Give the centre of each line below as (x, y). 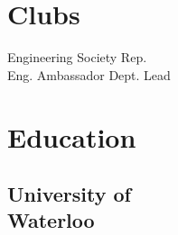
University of (69, 194)
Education (72, 136)
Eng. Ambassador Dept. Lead (89, 74)
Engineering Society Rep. (77, 57)
